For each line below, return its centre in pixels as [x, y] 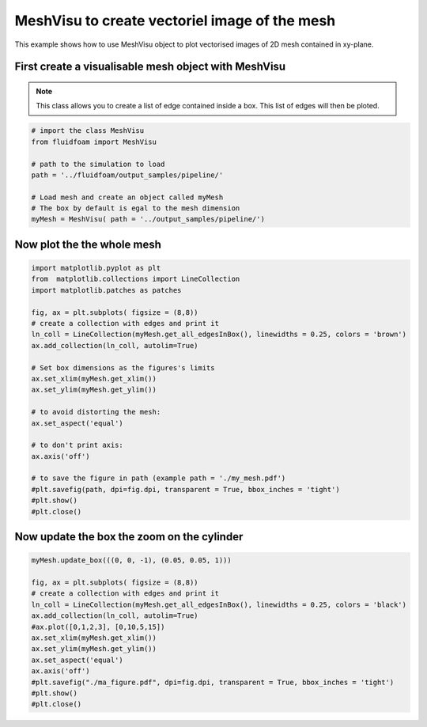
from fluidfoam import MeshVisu [94, 142]
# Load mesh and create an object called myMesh [127, 197]
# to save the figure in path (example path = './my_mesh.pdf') [159, 478]
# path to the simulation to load [98, 164]
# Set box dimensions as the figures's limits [123, 367]
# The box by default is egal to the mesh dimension [136, 208]
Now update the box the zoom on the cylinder [129, 537]
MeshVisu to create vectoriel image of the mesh [175, 21]
